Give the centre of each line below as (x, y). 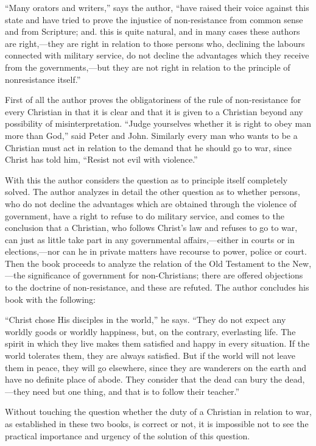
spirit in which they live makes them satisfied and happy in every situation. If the (157, 343)
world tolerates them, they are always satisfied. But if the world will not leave (150, 356)
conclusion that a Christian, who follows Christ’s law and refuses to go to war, (151, 228)
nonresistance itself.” (43, 79)
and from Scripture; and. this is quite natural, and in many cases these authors (153, 31)
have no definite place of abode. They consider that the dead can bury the (144, 379)
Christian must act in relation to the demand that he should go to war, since (148, 147)
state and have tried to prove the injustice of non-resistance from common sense (154, 19)
